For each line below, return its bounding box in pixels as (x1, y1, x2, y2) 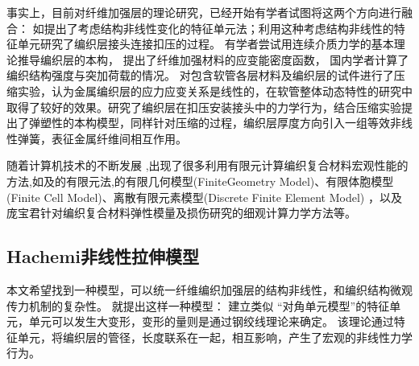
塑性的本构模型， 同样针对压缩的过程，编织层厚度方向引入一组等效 (39, 114, 390, 131)
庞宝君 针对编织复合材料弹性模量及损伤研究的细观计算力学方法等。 (6, 204, 356, 221)
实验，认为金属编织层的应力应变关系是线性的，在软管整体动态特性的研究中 (17, 82, 413, 99)
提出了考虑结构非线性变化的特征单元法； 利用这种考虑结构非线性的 (44, 19, 394, 36)
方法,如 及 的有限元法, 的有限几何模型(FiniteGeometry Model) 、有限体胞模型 (6, 172, 394, 189)
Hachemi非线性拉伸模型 (6, 244, 199, 269)
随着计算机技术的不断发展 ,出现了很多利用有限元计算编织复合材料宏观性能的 (6, 157, 409, 174)
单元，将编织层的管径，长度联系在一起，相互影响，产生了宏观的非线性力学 (17, 328, 413, 345)
